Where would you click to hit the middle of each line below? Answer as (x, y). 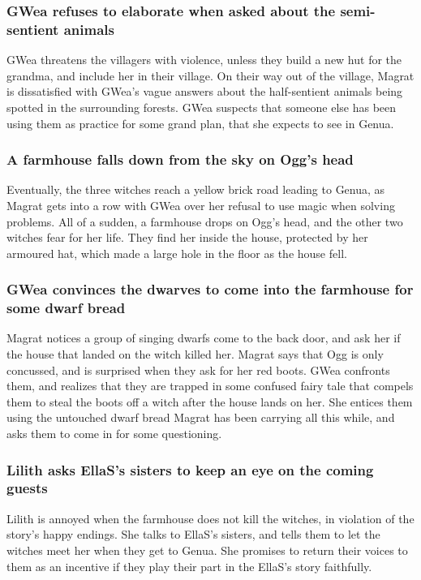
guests (27, 488)
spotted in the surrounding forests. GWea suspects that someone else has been (202, 107)
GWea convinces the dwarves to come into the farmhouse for (210, 289)
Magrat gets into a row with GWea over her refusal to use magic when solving (201, 205)
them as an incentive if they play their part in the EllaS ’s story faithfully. (189, 566)
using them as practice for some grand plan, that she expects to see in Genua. (200, 123)
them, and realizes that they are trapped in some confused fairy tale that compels (210, 386)
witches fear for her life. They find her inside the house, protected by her (187, 237)
